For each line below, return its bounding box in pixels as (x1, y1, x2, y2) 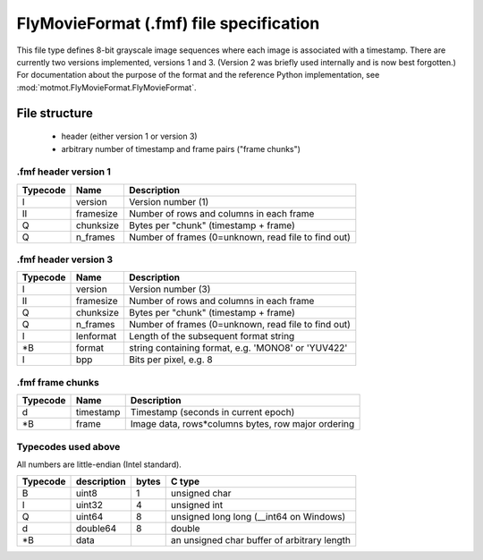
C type (170, 475, 200, 488)
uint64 (75, 511, 104, 523)
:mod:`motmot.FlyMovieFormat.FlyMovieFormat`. (16, 81, 197, 93)
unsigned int (170, 499, 224, 512)
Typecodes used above (16, 440, 121, 453)
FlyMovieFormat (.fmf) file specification (16, 13, 320, 33)
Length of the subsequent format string (129, 330, 295, 343)
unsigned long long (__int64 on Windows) (170, 511, 346, 523)
